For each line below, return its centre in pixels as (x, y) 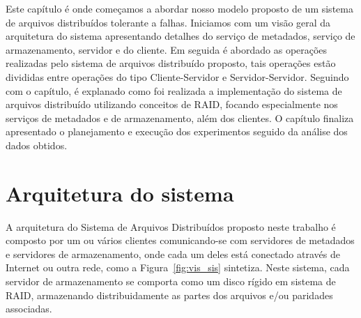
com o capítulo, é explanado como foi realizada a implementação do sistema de (174, 90)
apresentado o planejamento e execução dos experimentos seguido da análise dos (177, 131)
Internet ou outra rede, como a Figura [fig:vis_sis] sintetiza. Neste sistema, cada (178, 267)
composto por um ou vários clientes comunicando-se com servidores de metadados (180, 240)
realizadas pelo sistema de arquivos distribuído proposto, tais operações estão (171, 63)
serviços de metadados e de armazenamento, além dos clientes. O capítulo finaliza (180, 118)
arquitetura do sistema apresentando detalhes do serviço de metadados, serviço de (180, 36)
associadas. (29, 309)
